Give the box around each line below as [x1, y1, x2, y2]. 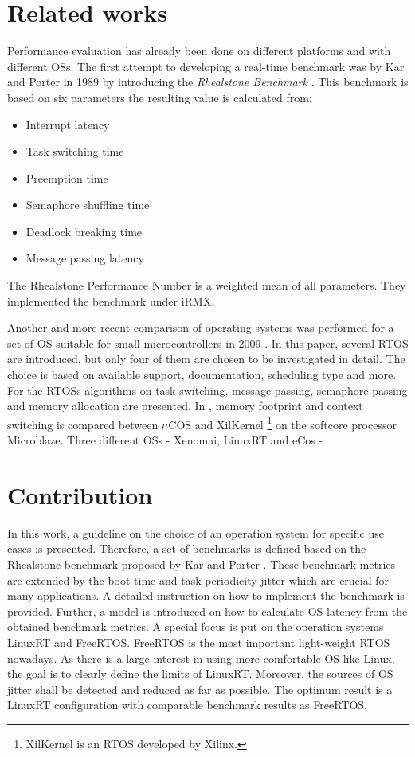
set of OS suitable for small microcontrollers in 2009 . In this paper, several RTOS [7, 334, 409, 351]
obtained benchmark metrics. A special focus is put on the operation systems [7, 618, 384, 635]
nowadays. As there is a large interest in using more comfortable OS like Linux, [7, 649, 395, 666]
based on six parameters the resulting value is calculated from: [7, 89, 312, 105]
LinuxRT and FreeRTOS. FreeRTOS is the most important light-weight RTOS [7, 633, 390, 650]
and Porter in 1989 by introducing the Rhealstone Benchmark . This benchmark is [7, 73, 409, 90]
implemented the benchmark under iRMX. [7, 292, 215, 309]
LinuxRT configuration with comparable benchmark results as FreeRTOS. [7, 696, 367, 713]
